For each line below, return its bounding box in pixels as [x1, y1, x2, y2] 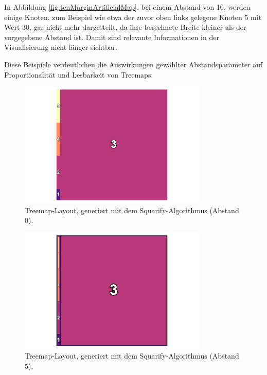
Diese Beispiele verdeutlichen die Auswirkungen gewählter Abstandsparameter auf [4, 59, 263, 69]
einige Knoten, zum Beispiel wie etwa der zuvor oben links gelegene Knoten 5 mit [4, 11, 262, 22]
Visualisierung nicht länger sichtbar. [4, 42, 118, 52]
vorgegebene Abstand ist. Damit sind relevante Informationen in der [4, 31, 219, 42]
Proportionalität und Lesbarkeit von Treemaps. [4, 69, 153, 80]
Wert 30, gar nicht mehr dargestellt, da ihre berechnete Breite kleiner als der [4, 22, 246, 32]
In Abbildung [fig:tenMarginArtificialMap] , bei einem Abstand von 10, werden [4, 2, 251, 12]
